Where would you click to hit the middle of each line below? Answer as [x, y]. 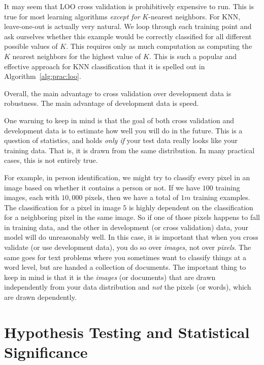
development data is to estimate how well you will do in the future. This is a [123, 130]
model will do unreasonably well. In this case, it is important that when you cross [131, 237]
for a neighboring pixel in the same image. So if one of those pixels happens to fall [132, 217]
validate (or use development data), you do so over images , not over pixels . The [128, 247]
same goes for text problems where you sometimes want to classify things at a [125, 257]
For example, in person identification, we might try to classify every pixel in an [127, 177]
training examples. [222, 197]
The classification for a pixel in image [62, 207]
